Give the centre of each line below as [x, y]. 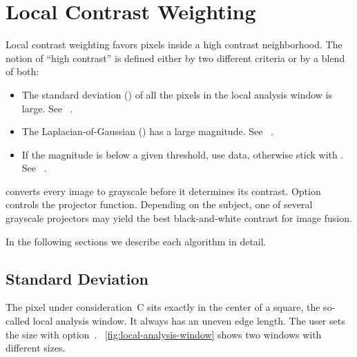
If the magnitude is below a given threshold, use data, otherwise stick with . [183, 154]
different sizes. [36, 348]
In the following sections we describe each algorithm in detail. [136, 241]
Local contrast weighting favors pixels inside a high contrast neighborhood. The [174, 44]
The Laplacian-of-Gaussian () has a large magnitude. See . [147, 131]
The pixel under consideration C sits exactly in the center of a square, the [163, 307]
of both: [22, 71]
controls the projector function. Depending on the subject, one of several [159, 204]
